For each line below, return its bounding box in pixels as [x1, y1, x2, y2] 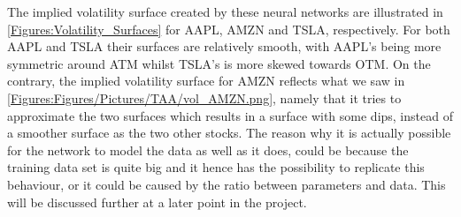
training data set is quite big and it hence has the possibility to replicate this [7, 158, 425, 176]
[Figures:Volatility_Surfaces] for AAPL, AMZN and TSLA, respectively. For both [7, 19, 450, 38]
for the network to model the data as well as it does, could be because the [7, 140, 409, 159]
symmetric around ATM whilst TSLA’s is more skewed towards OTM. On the [7, 54, 431, 72]
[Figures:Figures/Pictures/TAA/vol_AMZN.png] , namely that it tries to [7, 88, 402, 107]
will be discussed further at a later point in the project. [7, 192, 307, 211]
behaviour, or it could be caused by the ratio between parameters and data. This [7, 175, 446, 193]
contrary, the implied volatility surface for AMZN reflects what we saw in [7, 71, 405, 90]
